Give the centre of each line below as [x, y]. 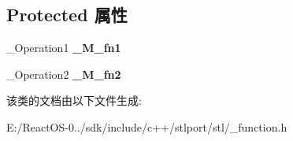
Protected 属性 [67, 15]
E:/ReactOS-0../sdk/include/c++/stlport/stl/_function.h [147, 126]
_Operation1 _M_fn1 [64, 48]
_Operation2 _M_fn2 [64, 74]
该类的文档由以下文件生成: [74, 100]
